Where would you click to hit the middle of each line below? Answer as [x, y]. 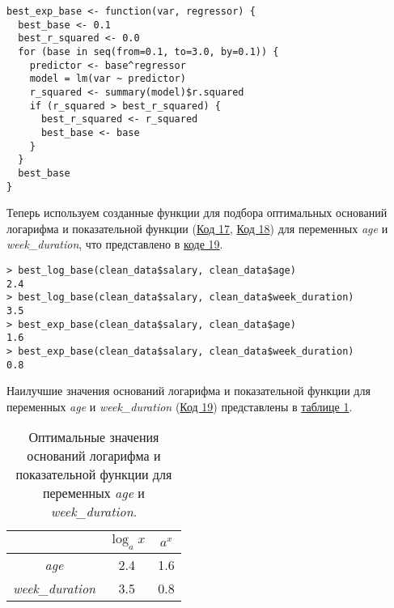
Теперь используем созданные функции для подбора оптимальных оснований [197, 213]
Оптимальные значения [94, 437]
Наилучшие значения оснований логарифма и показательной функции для [189, 391]
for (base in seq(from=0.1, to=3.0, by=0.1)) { [148, 51]
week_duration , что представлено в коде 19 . [115, 244]
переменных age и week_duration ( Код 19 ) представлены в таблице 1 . [180, 406]
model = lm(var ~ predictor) [108, 79]
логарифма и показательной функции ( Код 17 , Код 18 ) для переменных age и [197, 228]
